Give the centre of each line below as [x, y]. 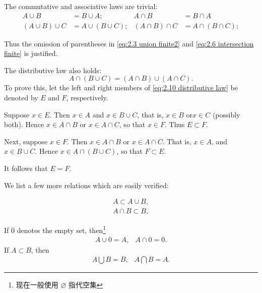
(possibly [226, 114]
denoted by [21, 98]
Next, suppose [26, 141]
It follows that [26, 168]
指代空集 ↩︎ [86, 285]
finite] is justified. [31, 53]
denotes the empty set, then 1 [61, 229]
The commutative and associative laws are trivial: [81, 6]
